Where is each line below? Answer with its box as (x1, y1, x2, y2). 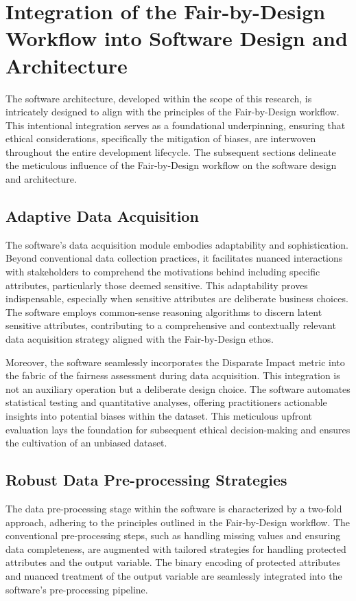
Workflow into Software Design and (5, 24, 348, 52)
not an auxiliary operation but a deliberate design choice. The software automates (5, 381, 351, 396)
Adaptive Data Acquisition (5, 205, 199, 227)
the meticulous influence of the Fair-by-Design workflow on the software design (5, 158, 337, 172)
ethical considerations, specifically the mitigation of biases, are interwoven (5, 131, 316, 146)
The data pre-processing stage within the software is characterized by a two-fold (5, 501, 342, 515)
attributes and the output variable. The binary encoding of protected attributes (5, 555, 341, 569)
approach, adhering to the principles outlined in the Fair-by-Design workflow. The (5, 514, 351, 529)
